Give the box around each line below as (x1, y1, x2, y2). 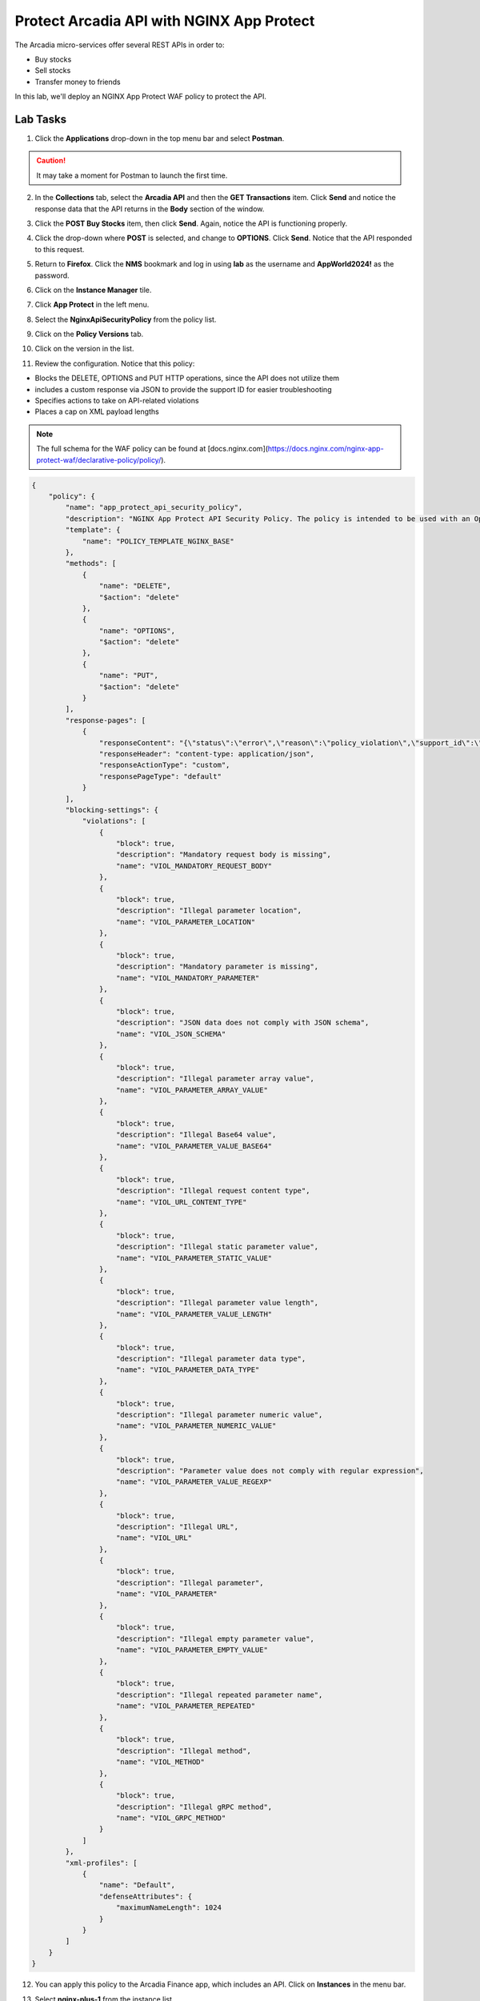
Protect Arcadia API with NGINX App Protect (14, 12, 315, 30)
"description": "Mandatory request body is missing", (116, 850, 332, 860)
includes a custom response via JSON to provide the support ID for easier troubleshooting (34, 384, 332, 394)
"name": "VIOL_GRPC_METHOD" (116, 1814, 226, 1823)
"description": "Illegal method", (116, 1746, 251, 1755)
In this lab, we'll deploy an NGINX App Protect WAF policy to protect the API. (14, 92, 267, 102)
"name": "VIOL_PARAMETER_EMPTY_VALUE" (116, 1646, 268, 1654)
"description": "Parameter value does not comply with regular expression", (116, 1466, 424, 1475)
